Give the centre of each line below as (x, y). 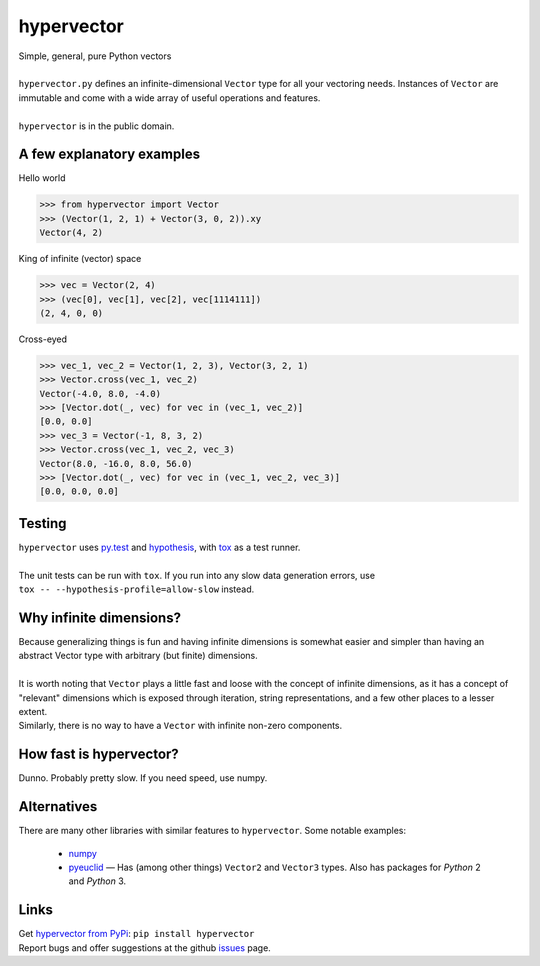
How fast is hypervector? (98, 754)
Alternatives (58, 806)
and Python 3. (97, 881)
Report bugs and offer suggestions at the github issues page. (145, 947)
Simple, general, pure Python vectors (95, 56)
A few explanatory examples (109, 154)
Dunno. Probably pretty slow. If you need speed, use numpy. (143, 778)
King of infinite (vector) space (80, 259)
